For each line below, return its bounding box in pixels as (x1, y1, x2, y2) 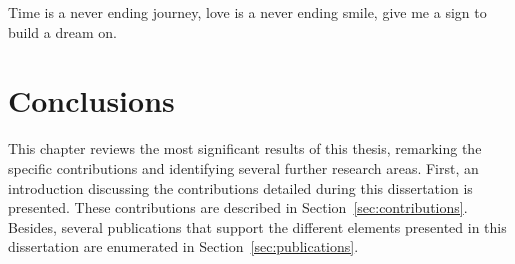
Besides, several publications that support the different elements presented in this (8, 216, 507, 237)
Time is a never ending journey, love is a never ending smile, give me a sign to (8, 2, 487, 22)
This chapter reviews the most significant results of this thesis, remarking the (8, 138, 482, 159)
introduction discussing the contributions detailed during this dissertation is (8, 177, 473, 198)
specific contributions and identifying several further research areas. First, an (8, 157, 479, 178)
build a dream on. (8, 21, 117, 42)
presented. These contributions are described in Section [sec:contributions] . (8, 197, 468, 218)
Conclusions (8, 80, 175, 121)
